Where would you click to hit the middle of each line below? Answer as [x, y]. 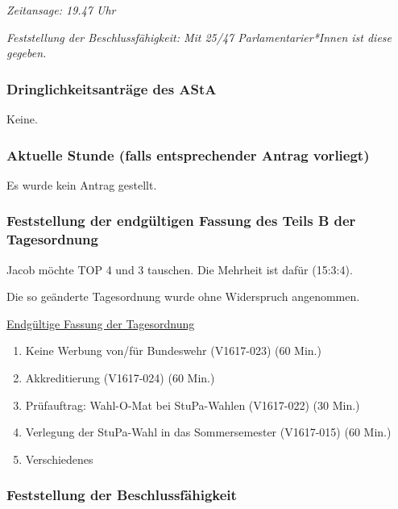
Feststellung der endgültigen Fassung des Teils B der [181, 221]
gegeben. [27, 53]
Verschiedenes [59, 459]
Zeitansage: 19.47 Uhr [61, 10]
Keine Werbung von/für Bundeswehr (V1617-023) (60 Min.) [173, 350]
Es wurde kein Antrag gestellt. [82, 184]
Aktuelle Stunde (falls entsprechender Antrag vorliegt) [188, 154]
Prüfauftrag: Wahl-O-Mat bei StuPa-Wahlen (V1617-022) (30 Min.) [193, 405]
